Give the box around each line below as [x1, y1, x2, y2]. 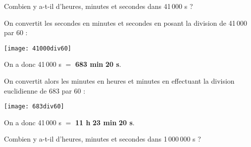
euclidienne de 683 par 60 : [4, 85, 86, 96]
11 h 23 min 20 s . [75, 117, 135, 127]
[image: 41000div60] [4, 45, 72, 52]
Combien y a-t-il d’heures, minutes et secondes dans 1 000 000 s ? [4, 134, 201, 144]
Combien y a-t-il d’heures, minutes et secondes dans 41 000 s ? [4, 1, 193, 11]
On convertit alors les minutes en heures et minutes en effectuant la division [4, 76, 235, 86]
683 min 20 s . [75, 59, 121, 69]
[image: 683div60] [4, 103, 64, 110]
